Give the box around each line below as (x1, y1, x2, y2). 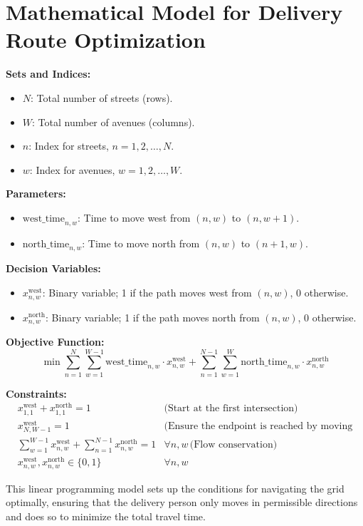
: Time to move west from (78, 210, 191, 225)
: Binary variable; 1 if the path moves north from (46, 309, 260, 324)
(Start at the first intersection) (164, 403, 298, 414)
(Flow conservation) (189, 440, 278, 450)
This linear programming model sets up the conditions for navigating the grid (6, 480, 344, 495)
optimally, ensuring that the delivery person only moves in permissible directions (6, 495, 358, 510)
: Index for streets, (28, 138, 109, 153)
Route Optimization (6, 25, 206, 54)
